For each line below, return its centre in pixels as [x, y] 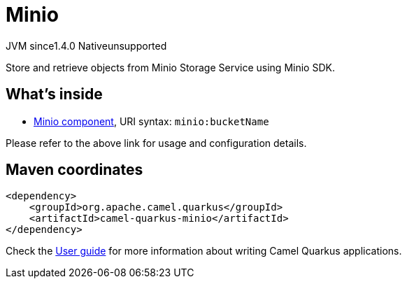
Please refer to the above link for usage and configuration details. [156, 143]
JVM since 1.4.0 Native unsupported [86, 45]
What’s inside [54, 94]
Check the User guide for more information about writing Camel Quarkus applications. [204, 251]
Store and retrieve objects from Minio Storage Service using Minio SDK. [170, 67]
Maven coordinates [74, 170]
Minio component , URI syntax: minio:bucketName [151, 121]
